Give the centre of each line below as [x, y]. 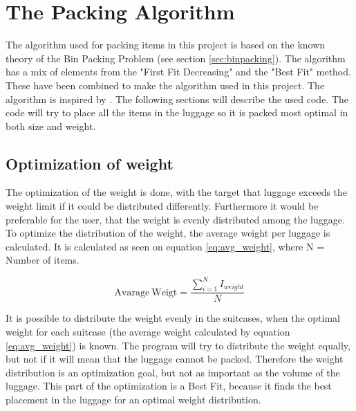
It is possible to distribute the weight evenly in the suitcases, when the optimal [173, 318]
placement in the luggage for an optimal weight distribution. [133, 399]
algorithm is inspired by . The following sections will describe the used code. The [177, 99]
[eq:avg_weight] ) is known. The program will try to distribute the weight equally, [178, 345]
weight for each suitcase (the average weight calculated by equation [148, 331]
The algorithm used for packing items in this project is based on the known [166, 45]
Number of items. [43, 260]
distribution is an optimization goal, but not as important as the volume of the [173, 372]
